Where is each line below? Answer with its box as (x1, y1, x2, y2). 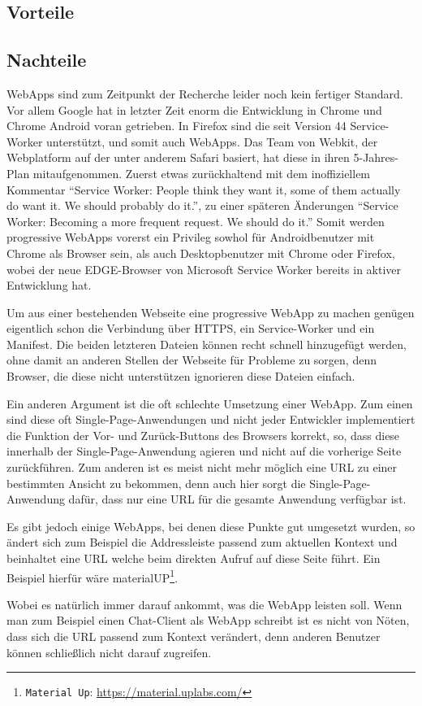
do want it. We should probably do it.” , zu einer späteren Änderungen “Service (6, 197, 398, 214)
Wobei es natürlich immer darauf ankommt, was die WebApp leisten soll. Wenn (6, 595, 403, 612)
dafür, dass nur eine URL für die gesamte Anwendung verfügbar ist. (68, 490, 407, 508)
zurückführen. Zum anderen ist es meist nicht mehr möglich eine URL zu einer (6, 459, 398, 476)
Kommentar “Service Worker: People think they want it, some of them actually (6, 181, 401, 198)
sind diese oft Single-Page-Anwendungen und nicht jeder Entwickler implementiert (6, 411, 416, 428)
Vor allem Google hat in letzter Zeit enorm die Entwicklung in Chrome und (6, 101, 382, 118)
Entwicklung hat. (6, 277, 92, 294)
